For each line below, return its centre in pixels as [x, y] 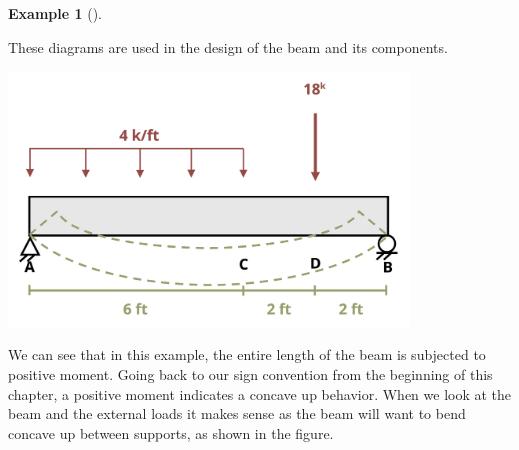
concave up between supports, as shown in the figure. [171, 432]
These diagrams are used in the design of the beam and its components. [228, 46]
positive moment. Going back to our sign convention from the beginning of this [250, 373]
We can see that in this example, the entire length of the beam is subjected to [247, 354]
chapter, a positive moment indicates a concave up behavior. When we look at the [260, 393]
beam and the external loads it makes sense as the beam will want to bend [237, 413]
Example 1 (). [55, 13]
